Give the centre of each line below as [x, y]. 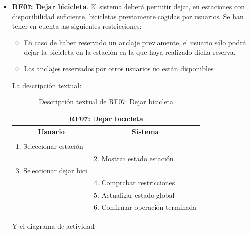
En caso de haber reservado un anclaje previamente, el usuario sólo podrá [135, 42]
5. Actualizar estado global [134, 195]
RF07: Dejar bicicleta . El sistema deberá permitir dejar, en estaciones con [128, 6]
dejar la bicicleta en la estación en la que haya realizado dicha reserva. [130, 52]
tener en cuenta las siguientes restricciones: [77, 26]
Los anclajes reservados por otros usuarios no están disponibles [119, 68]
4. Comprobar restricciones [134, 183]
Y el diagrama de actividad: [54, 226]
